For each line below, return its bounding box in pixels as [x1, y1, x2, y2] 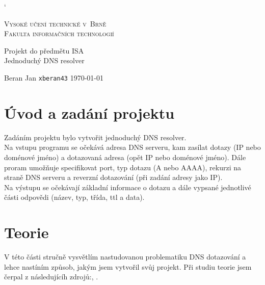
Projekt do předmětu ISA [4, 45, 84, 56]
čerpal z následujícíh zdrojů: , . [4, 271, 98, 282]
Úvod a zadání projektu [4, 102, 175, 123]
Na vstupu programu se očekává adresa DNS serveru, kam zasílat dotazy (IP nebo [4, 142, 261, 152]
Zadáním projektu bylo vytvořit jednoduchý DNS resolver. [4, 132, 187, 142]
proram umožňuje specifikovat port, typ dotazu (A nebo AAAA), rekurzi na [4, 162, 242, 172]
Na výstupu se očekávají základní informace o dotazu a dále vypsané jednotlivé [4, 182, 251, 192]
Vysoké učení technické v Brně [4, 18, 107, 29]
